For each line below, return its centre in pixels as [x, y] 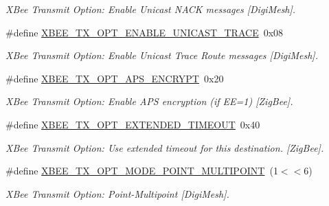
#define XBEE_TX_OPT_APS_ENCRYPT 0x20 [115, 78]
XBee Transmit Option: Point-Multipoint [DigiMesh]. [117, 193]
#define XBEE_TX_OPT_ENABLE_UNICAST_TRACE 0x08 [145, 32]
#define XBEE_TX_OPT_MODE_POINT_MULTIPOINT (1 [142, 171]
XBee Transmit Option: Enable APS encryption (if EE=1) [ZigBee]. [149, 101]
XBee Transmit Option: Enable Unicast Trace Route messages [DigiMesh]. [162, 55]
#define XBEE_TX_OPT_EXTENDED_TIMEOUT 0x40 [133, 124]
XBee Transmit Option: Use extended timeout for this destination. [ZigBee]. [165, 147]
